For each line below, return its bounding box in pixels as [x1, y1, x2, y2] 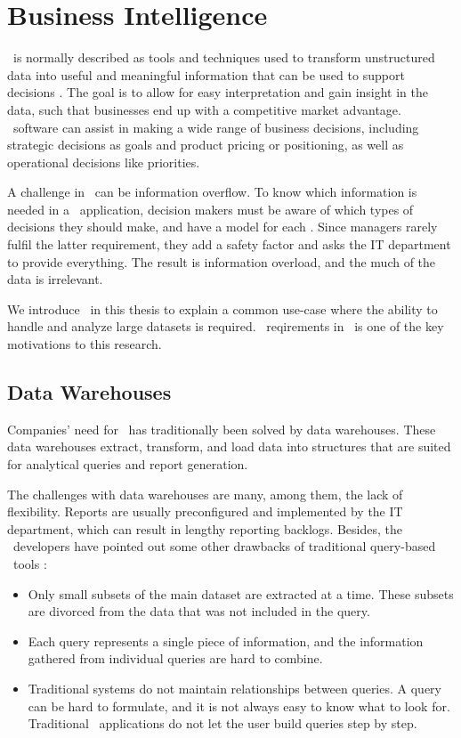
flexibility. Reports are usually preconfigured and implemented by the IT [7, 502, 403, 521]
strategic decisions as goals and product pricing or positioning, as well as [7, 135, 404, 154]
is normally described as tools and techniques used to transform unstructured [12, 48, 435, 67]
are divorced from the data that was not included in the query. [28, 602, 370, 620]
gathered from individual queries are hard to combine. [28, 649, 323, 668]
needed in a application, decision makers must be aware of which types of [7, 199, 414, 218]
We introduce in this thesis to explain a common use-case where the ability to [7, 299, 438, 318]
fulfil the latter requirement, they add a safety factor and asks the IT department [7, 235, 451, 254]
